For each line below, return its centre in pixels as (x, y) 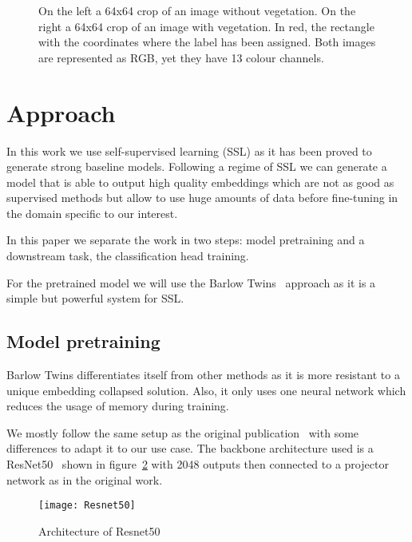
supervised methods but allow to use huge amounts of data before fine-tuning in (202, 198)
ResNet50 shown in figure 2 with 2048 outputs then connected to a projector (198, 464)
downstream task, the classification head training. (128, 256)
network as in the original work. (85, 479)
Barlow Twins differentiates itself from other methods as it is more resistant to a (203, 375)
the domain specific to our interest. (92, 213)
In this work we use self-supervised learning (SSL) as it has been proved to (189, 150)
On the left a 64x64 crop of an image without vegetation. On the (197, 10)
